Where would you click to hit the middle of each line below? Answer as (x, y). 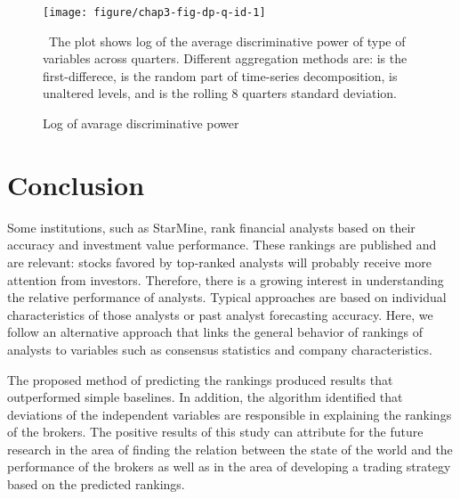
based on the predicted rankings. (96, 484)
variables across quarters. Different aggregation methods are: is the (225, 58)
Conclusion (76, 184)
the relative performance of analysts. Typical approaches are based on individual (227, 297)
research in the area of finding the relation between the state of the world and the (230, 449)
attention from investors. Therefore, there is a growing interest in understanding (226, 279)
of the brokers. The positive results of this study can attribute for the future (215, 432)
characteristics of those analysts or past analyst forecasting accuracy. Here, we (220, 314)
